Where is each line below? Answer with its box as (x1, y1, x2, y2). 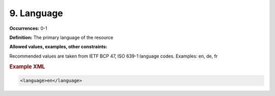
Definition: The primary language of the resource (9, 34, 114, 40)
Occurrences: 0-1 (9, 25, 48, 31)
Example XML (9, 63, 45, 70)
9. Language (9, 8, 63, 19)
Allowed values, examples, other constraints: (9, 43, 107, 50)
